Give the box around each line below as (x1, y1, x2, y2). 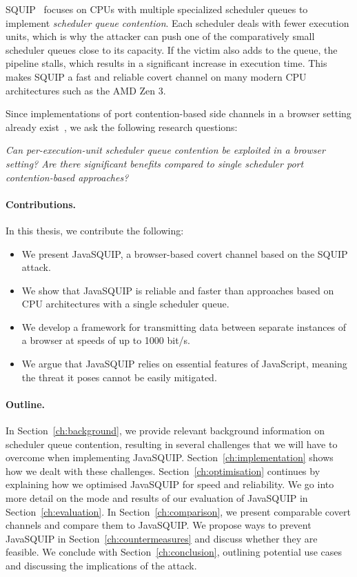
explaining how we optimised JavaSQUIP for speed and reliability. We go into (6, 477, 334, 492)
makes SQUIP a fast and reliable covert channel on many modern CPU (6, 69, 307, 83)
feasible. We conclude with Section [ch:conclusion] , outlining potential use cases (6, 545, 343, 559)
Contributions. (6, 196, 76, 211)
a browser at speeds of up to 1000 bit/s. (21, 333, 190, 347)
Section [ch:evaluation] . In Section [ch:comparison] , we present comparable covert (6, 504, 351, 518)
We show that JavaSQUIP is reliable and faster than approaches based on (21, 283, 334, 297)
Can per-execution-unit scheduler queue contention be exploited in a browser (6, 143, 325, 157)
